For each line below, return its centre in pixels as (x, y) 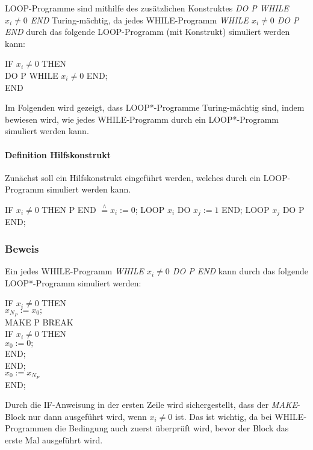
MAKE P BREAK (39, 322)
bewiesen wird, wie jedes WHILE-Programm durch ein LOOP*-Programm (142, 119)
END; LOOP (246, 209)
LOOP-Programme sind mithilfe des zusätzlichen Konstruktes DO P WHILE (147, 8)
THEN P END (69, 209)
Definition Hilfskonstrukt (58, 154)
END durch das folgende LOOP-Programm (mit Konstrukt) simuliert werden (147, 32)
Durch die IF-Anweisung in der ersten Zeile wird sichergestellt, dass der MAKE (151, 405)
